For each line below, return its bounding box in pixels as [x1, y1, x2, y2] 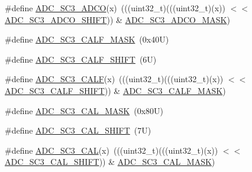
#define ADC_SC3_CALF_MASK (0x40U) [5, 33, 169, 46]
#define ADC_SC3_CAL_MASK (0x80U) [5, 104, 163, 116]
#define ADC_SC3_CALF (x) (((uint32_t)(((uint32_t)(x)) [5, 73, 224, 85]
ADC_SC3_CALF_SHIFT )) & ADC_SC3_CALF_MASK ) [5, 84, 226, 96]
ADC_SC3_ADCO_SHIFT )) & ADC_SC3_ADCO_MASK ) [5, 13, 230, 25]
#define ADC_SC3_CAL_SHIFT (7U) [5, 124, 151, 137]
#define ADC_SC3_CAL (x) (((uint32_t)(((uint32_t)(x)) [5, 144, 218, 156]
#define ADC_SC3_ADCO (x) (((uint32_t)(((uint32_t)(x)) [5, 2, 226, 14]
